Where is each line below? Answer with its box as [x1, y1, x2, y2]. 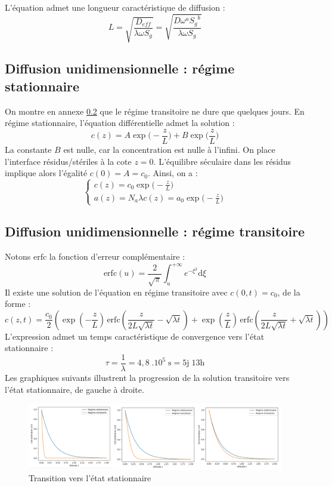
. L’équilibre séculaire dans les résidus [153, 155, 291, 167]
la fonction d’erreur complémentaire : [49, 250, 185, 263]
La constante [5, 143, 52, 155]
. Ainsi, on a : [147, 167, 198, 179]
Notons [5, 250, 31, 263]
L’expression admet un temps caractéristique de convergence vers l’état [5, 330, 265, 342]
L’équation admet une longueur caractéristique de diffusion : [5, 1, 225, 13]
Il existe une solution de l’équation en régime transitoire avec [5, 285, 228, 298]
